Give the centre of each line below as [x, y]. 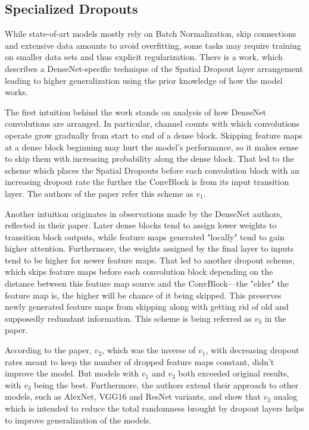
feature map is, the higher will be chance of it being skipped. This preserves [143, 295]
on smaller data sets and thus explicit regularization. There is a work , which [144, 57]
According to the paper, [48, 350]
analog [285, 396]
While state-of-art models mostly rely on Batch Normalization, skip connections [151, 34]
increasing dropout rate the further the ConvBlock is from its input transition [147, 182]
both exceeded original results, [234, 373]
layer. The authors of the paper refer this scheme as [99, 193]
